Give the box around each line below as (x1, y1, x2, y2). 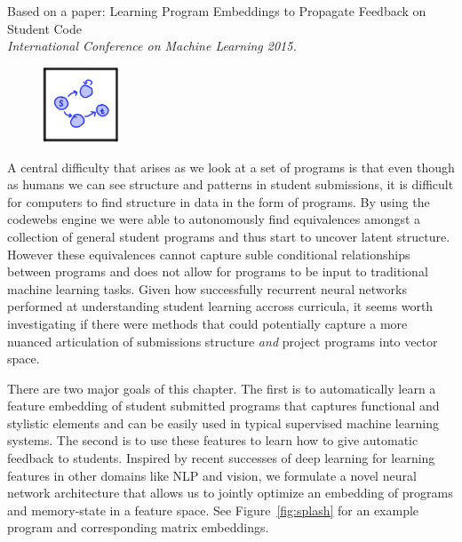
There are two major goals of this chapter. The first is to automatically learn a (7, 379, 436, 397)
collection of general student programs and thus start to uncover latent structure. (7, 227, 450, 245)
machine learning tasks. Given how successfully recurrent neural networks (7, 279, 407, 298)
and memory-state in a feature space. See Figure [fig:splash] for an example (7, 500, 419, 519)
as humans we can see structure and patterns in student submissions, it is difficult (7, 175, 454, 194)
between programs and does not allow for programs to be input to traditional (7, 262, 428, 281)
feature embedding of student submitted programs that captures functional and (7, 396, 440, 415)
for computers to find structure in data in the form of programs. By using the (7, 192, 430, 211)
